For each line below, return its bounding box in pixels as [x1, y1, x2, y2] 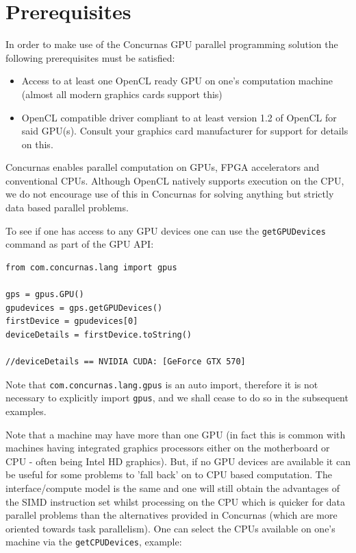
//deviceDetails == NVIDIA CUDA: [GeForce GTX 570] [5, 357, 246, 367]
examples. [5, 403, 47, 418]
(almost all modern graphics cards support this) [21, 86, 222, 101]
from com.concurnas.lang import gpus [5, 262, 177, 272]
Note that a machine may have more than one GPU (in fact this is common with [5, 427, 346, 441]
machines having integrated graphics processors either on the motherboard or [5, 440, 330, 455]
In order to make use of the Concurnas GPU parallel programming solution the [5, 37, 338, 51]
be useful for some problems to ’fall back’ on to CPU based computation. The [5, 467, 332, 482]
